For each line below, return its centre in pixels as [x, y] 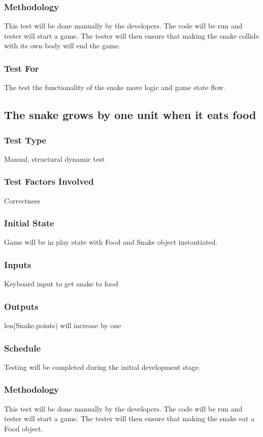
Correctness [22, 200]
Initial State [29, 223]
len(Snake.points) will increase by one [63, 325]
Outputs [21, 306]
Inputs [18, 264]
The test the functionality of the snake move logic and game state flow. [115, 87]
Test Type [25, 140]
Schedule [23, 348]
